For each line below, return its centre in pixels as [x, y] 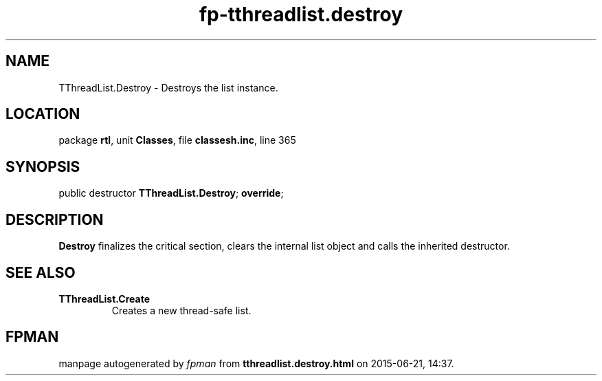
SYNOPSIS [43, 166]
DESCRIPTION [55, 219]
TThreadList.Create [104, 298]
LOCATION [43, 114]
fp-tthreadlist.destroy [301, 14]
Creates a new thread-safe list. [181, 310]
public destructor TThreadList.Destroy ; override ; [171, 193]
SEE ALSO [41, 272]
